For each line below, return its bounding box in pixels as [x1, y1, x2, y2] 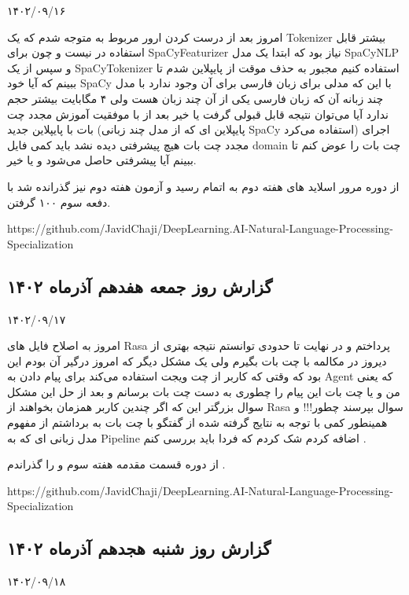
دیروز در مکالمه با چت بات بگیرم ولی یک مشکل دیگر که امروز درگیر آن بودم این [7, 352, 387, 369]
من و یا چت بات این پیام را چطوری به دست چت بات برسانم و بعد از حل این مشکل [7, 383, 400, 399]
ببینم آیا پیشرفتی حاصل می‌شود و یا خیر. [7, 152, 197, 168]
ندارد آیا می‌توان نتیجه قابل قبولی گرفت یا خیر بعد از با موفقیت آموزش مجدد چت [7, 105, 389, 122]
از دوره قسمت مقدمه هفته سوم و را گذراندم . [7, 456, 226, 472]
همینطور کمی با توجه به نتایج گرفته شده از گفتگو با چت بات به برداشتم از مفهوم [7, 414, 388, 431]
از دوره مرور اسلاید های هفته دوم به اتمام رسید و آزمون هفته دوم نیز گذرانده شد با [7, 178, 400, 194]
